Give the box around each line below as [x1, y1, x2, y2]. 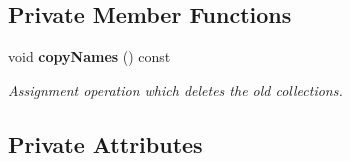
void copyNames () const [8, 46, 171, 67]
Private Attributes [8, 128, 203, 159]
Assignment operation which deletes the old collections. [8, 79, 343, 100]
